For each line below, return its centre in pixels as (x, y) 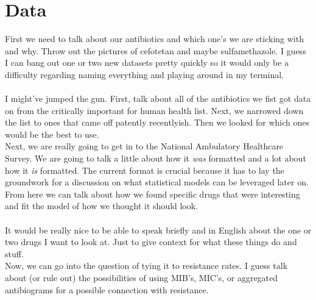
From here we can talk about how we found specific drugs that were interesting (153, 194)
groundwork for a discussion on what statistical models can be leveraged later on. (157, 182)
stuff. (14, 253)
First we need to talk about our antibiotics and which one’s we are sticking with (154, 39)
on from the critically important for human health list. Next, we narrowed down (154, 110)
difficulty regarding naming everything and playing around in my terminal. (144, 74)
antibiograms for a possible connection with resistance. (107, 289)
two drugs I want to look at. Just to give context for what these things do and (151, 242)
